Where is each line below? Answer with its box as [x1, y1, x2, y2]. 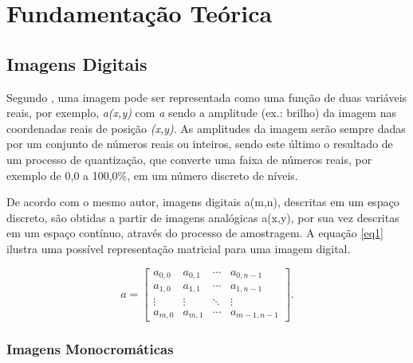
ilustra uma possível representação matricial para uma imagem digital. [6, 240, 351, 256]
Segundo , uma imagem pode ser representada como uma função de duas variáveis [6, 88, 407, 105]
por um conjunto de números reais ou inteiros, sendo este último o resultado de [6, 135, 393, 152]
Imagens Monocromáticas [6, 338, 174, 358]
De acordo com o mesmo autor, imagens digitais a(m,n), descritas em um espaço [6, 193, 399, 210]
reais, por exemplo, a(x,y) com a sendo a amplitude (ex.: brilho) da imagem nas [6, 104, 396, 121]
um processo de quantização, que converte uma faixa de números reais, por [6, 150, 372, 167]
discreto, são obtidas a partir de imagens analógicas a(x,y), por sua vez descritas [6, 209, 399, 225]
